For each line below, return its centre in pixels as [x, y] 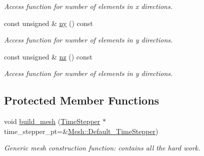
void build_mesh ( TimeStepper [52, 121]
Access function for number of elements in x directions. [88, 6]
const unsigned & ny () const [48, 23]
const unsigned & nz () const [48, 56]
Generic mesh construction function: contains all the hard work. [102, 148]
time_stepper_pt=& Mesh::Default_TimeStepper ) [81, 131]
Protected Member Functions [82, 100]
